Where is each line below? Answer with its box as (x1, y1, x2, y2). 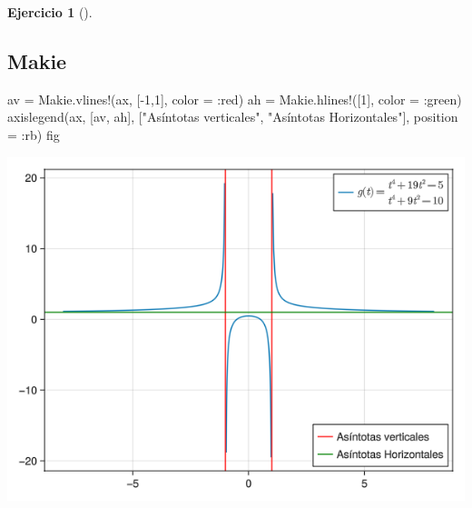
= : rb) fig (7, 125, 60, 144)
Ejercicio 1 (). (7, 3, 93, 21)
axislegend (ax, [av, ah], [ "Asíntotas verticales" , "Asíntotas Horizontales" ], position (7, 107, 458, 126)
